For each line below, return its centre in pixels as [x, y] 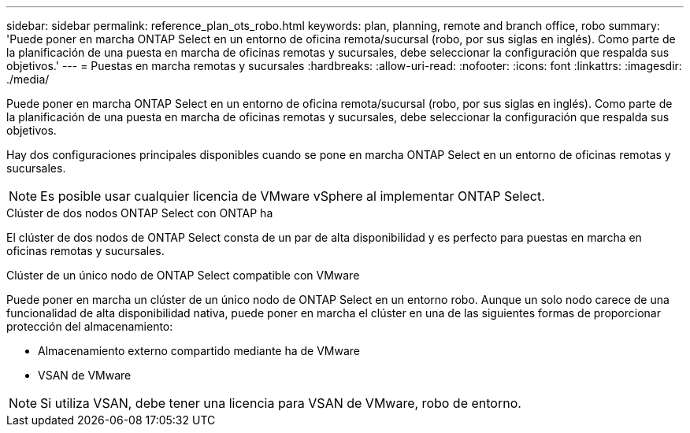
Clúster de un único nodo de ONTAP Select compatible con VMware [183, 275]
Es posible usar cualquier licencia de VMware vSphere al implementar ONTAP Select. [293, 196]
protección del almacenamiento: [90, 326]
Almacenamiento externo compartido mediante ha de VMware [199, 351]
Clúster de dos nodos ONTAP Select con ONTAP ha [140, 213]
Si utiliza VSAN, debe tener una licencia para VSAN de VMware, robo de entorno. [281, 403]
